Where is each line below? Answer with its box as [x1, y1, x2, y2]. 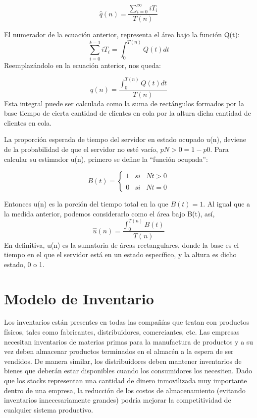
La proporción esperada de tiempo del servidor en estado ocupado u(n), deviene [4, 134, 247, 144]
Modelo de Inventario [4, 288, 154, 308]
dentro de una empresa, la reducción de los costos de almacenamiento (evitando [4, 385, 246, 395]
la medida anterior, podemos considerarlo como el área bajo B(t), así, [4, 208, 215, 218]
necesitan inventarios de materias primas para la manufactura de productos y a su [4, 336, 254, 347]
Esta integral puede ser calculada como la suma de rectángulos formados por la [4, 98, 244, 108]
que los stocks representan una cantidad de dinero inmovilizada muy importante [4, 375, 247, 386]
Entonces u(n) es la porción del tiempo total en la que [4, 199, 168, 209]
